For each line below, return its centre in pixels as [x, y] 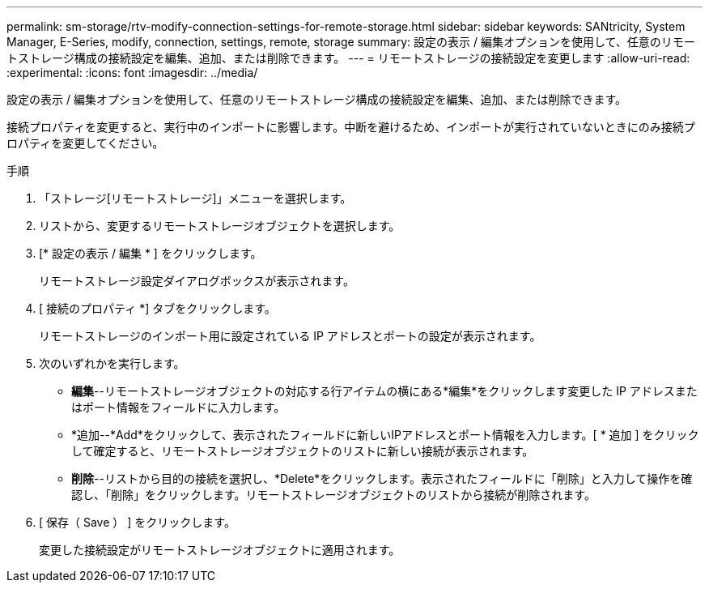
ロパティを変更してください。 [85, 143]
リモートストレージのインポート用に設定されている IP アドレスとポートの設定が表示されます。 [290, 336]
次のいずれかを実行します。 [112, 363]
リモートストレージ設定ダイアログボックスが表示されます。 [197, 281]
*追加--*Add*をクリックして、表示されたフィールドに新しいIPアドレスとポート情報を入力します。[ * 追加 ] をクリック [385, 435]
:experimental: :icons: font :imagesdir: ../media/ [132, 73]
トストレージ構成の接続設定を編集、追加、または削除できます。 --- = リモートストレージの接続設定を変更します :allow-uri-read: [348, 58]
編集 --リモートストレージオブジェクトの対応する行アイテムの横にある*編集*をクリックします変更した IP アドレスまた [384, 391]
